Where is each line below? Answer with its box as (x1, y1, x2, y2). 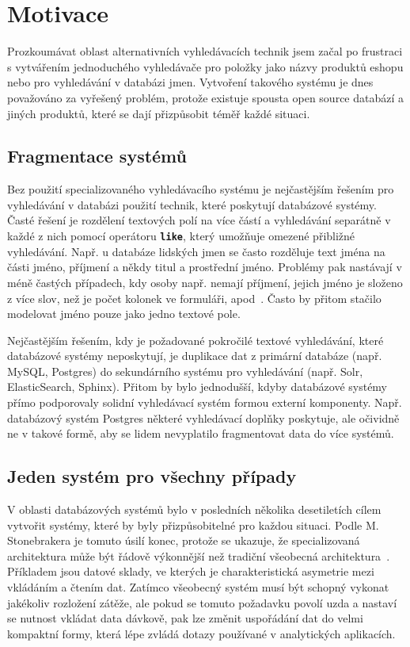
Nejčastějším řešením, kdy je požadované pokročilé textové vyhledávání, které (7, 331, 384, 348)
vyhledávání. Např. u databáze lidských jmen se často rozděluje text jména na (7, 243, 385, 259)
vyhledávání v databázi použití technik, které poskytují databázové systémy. (7, 196, 377, 212)
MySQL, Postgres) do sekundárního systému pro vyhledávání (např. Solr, (7, 362, 363, 379)
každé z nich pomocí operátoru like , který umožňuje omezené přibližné (7, 228, 355, 244)
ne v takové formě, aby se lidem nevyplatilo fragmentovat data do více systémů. (7, 425, 394, 442)
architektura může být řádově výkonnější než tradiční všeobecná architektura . (7, 547, 390, 564)
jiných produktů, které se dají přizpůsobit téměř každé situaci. (7, 105, 310, 121)
